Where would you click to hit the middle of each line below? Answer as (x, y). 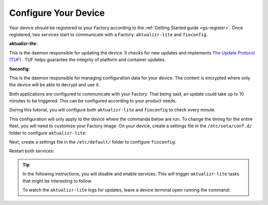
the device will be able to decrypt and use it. (55, 85)
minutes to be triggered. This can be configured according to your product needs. (93, 101)
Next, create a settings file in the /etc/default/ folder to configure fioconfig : (93, 142)
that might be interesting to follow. (57, 181)
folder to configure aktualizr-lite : (48, 133)
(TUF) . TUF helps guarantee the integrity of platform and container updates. (87, 60)
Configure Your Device (57, 13)
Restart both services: (32, 151)
